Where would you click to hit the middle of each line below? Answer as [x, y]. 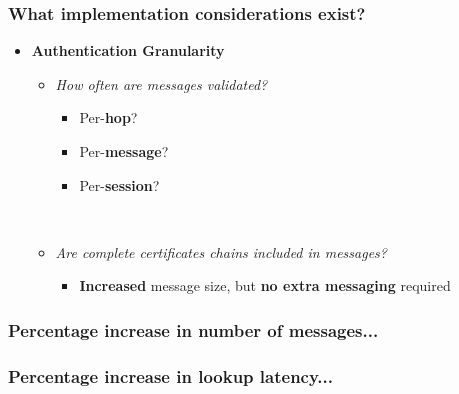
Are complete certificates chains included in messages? [221, 251]
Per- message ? [124, 151]
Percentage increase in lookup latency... [170, 375]
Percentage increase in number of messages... [193, 329]
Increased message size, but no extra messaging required [265, 285]
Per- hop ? [108, 117]
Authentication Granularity [128, 50]
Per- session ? [119, 184]
